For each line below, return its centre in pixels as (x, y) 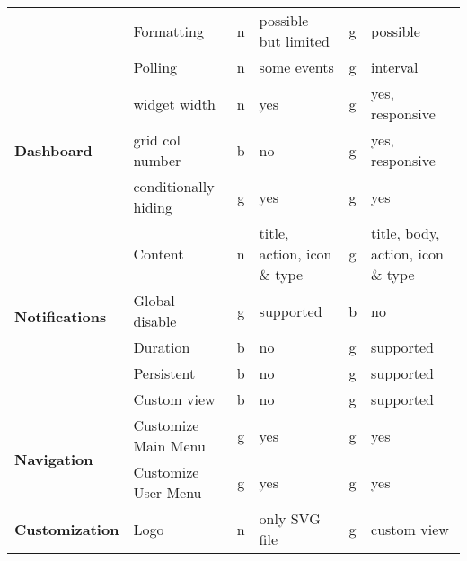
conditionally (174, 186)
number (157, 160)
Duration (162, 347)
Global (154, 300)
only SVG (290, 518)
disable (155, 321)
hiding (153, 207)
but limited (294, 41)
